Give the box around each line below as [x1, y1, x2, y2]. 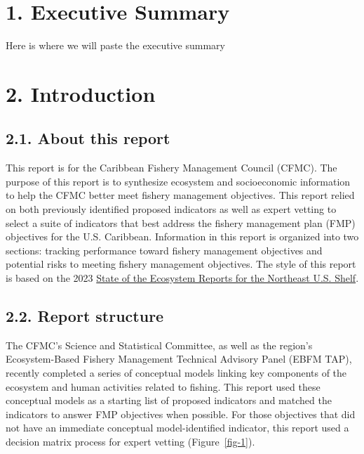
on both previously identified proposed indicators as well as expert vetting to [6, 202, 337, 216]
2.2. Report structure [6, 305, 164, 327]
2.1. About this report [6, 127, 170, 149]
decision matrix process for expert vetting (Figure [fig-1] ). [6, 434, 255, 448]
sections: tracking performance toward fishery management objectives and [6, 242, 323, 257]
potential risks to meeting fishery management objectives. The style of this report [6, 257, 356, 271]
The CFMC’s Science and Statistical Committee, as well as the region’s [6, 337, 313, 352]
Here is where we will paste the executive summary [6, 38, 225, 53]
